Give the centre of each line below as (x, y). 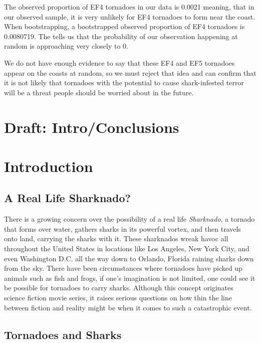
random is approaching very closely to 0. (66, 46)
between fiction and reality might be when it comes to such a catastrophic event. (128, 307)
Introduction (49, 166)
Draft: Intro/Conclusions (92, 127)
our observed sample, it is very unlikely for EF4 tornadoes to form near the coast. (130, 16)
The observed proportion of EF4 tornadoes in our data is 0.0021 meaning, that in (129, 7)
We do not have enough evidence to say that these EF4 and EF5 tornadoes (119, 62)
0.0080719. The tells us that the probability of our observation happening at (121, 36)
